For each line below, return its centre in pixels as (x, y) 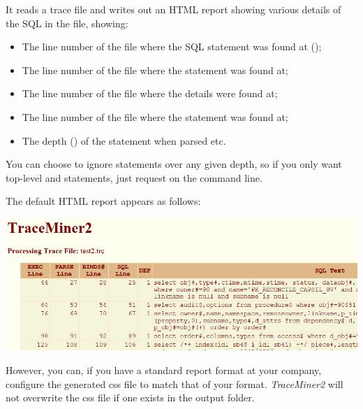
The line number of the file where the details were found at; (150, 93)
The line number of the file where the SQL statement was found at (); (172, 46)
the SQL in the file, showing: (67, 23)
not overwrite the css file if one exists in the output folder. (130, 397)
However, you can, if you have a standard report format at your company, (164, 370)
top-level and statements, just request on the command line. (134, 177)
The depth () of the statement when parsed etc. (124, 140)
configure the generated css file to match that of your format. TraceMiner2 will (175, 383)
